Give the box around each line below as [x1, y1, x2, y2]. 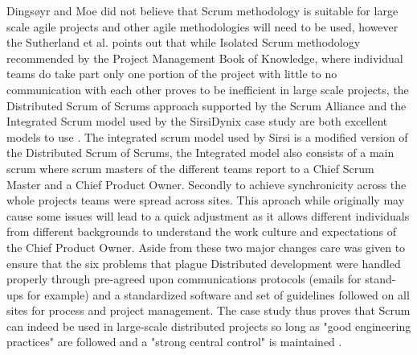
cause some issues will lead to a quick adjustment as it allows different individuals [6, 207, 410, 224]
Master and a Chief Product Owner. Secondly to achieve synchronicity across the [6, 175, 407, 192]
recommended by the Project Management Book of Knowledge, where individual [6, 49, 403, 66]
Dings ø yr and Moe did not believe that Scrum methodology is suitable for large [6, 2, 399, 19]
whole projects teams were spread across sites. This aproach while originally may [6, 192, 405, 208]
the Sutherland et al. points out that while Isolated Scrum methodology [6, 34, 361, 51]
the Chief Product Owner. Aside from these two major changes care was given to [6, 238, 406, 255]
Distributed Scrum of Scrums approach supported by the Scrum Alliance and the [6, 97, 407, 114]
